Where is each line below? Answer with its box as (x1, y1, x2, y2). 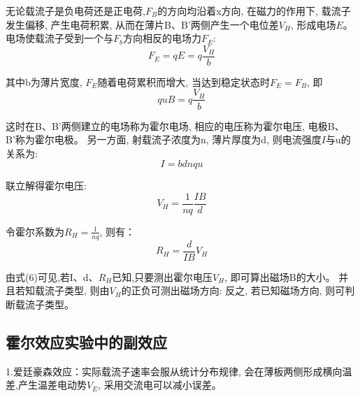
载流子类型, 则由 (34, 283, 110, 298)
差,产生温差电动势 (6, 377, 87, 392)
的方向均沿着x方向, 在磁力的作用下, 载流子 (157, 3, 351, 17)
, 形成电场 (290, 17, 336, 31)
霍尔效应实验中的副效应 (6, 331, 167, 352)
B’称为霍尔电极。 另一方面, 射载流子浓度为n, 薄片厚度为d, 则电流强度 (6, 132, 322, 147)
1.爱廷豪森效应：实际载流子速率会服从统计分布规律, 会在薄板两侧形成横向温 (6, 363, 352, 378)
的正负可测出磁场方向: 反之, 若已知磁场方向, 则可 (121, 283, 345, 298)
